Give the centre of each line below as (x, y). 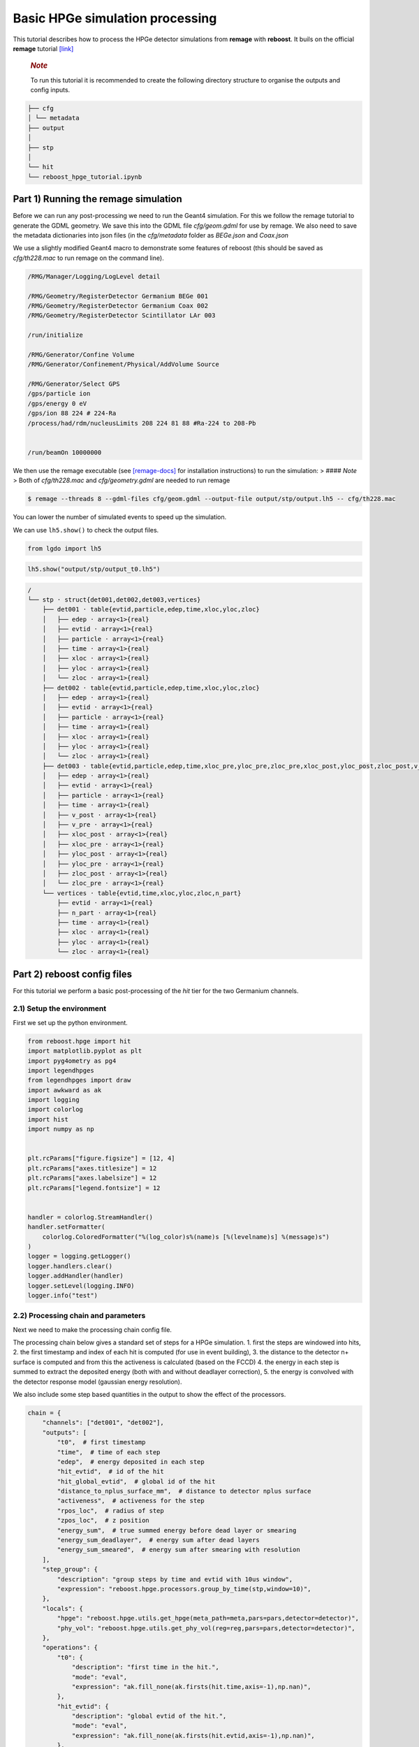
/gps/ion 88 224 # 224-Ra (72, 413)
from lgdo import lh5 (65, 548)
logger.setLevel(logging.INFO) (81, 1285)
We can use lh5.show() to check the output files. (86, 530)
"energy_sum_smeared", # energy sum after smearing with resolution (178, 1550)
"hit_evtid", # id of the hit (110, 1472)
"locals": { (63, 1608)
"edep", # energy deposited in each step (131, 1462)
